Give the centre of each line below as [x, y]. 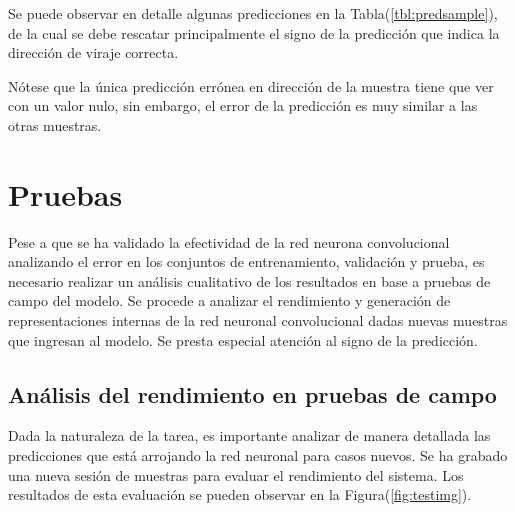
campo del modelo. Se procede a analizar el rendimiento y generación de [229, 300]
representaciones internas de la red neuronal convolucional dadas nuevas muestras [258, 320]
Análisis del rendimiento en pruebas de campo [252, 393]
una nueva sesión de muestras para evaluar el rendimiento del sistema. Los [236, 474]
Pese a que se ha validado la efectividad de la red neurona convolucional [229, 241]
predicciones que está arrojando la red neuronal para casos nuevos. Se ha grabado [258, 455]
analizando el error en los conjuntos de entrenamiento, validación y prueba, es [246, 261]
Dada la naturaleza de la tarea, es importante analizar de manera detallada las [249, 435]
